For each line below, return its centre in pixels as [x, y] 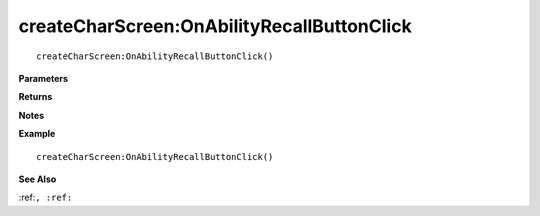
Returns [35, 97]
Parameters [43, 78]
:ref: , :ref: [45, 197]
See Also [37, 179]
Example [37, 134]
